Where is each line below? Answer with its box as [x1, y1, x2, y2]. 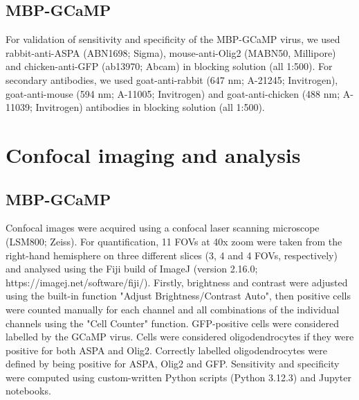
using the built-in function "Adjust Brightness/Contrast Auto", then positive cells [6, 288, 351, 303]
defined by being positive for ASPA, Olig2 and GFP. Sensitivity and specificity [6, 356, 340, 371]
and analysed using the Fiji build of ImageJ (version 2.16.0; [6, 261, 258, 276]
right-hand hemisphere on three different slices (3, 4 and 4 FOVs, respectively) [6, 247, 338, 262]
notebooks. [6, 383, 51, 398]
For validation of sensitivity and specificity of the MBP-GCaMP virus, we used [6, 32, 340, 46]
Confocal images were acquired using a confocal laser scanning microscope [6, 220, 320, 235]
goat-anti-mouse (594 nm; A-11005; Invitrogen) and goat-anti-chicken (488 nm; [6, 86, 340, 101]
